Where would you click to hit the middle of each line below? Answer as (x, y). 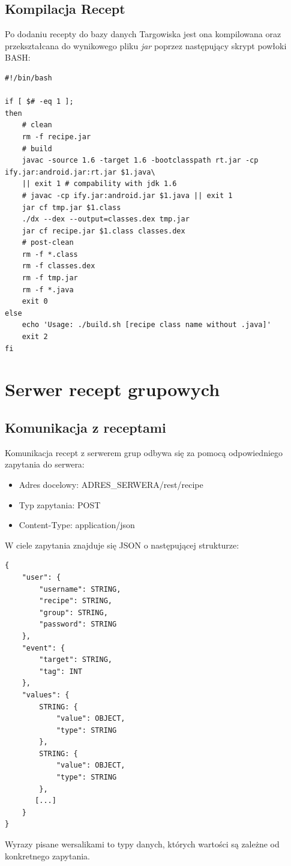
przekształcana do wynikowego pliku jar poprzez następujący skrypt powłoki (146, 45)
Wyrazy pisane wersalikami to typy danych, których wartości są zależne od (142, 844)
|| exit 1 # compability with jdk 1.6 (99, 184)
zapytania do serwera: (45, 464)
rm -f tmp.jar (50, 278)
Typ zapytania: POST (60, 504)
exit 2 (35, 337)
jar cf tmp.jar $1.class (71, 207)
